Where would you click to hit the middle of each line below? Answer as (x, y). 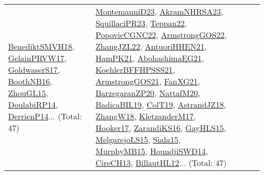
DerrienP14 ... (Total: (45, 116)
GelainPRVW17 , (38, 58)
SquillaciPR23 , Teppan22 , (141, 23)
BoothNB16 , (30, 81)
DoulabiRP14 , (33, 104)
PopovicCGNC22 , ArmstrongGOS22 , (161, 35)
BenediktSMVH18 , (41, 46)
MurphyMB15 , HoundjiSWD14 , (152, 151)
